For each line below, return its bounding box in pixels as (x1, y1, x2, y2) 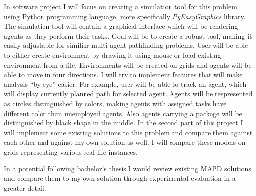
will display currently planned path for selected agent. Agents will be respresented (4, 88, 253, 99)
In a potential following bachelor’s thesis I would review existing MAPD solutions (4, 163, 251, 173)
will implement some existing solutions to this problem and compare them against (4, 127, 253, 137)
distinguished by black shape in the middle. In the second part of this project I (4, 118, 243, 128)
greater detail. (4, 182, 46, 193)
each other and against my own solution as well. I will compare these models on (4, 137, 246, 147)
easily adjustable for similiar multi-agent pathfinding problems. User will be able (4, 40, 248, 50)
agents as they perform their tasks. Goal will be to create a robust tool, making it (4, 30, 252, 40)
